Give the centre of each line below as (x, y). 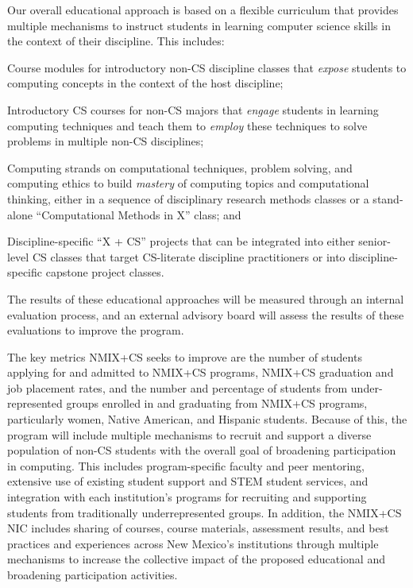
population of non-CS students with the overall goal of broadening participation (202, 450)
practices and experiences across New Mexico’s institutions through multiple (193, 543)
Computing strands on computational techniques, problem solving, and (180, 167)
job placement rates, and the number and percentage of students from (178, 387)
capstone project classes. (105, 272)
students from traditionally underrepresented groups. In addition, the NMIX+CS (205, 512)
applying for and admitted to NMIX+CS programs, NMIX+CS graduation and (201, 372)
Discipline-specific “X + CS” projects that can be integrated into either (181, 241)
